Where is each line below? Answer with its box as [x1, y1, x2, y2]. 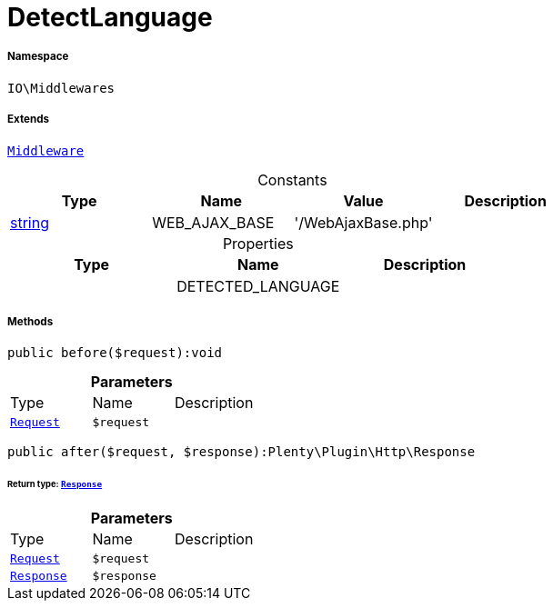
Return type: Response [7, 479, 103, 490]
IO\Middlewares [7, 80, 116, 95]
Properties [222, 234, 294, 253]
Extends [7, 113, 50, 126]
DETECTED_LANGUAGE [176, 276, 340, 295]
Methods [7, 314, 54, 328]
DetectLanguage [7, 2, 213, 33]
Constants [257, 170, 327, 189]
